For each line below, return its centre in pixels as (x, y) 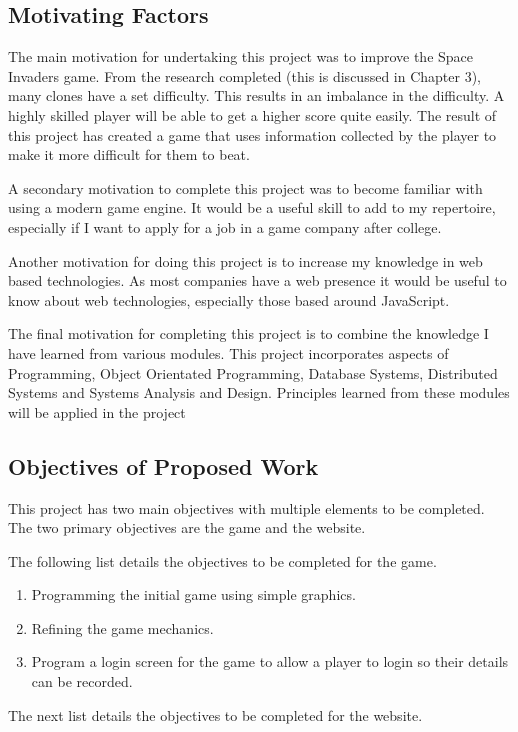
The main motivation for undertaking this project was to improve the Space (241, 56)
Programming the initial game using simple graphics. (193, 594)
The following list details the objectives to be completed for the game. (222, 560)
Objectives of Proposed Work (163, 465)
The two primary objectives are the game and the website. (187, 527)
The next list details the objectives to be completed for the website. (215, 714)
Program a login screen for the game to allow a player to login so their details (270, 661)
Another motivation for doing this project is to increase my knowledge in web (245, 260)
